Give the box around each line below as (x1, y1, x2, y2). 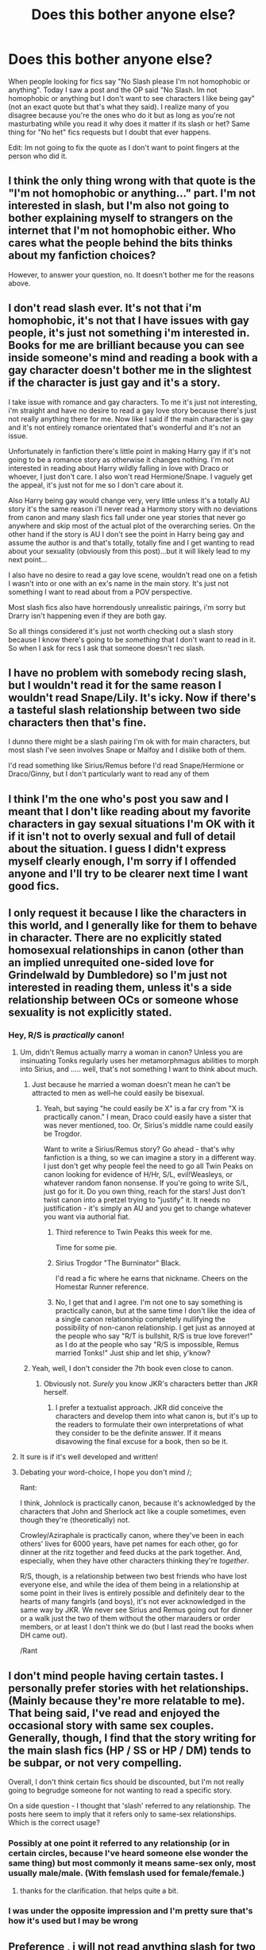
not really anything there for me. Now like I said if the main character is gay (8, 414, 254, 423)
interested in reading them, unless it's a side (8, 981, 233, 995)
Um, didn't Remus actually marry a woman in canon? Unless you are (19, 1047, 244, 1057)
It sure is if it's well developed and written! (19, 1452, 159, 1462)
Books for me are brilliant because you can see (8, 339, 245, 352)
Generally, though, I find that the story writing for (8, 1731, 256, 1745)
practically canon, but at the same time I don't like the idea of (55, 1306, 256, 1315)
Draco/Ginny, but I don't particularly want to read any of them (8, 769, 210, 779)
